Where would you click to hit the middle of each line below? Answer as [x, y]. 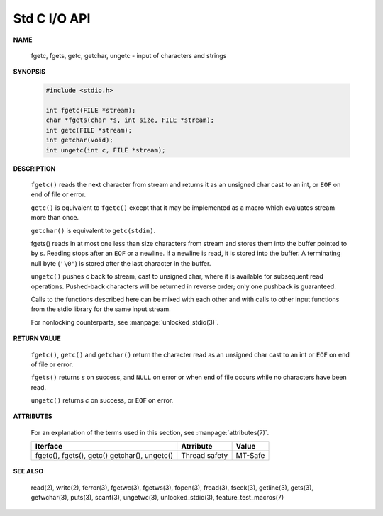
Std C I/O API [52, 18]
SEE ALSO [28, 471]
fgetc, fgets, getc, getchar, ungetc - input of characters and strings [129, 55]
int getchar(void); [79, 140]
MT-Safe [250, 456]
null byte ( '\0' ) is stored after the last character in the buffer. [121, 263]
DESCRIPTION [34, 168]
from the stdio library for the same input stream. [101, 309]
